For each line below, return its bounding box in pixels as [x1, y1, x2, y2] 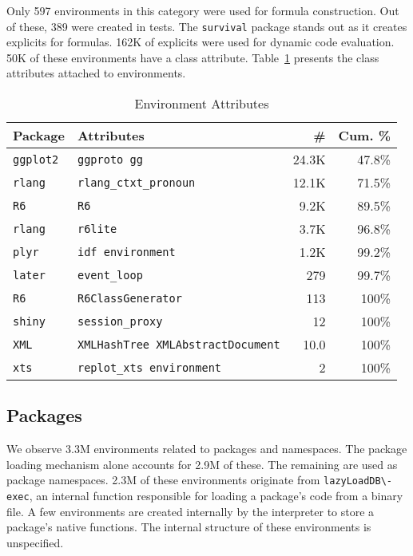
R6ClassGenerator [77, 291, 182, 305]
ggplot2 [13, 152, 59, 166]
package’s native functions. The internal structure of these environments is [6, 519, 371, 535]
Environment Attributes [134, 94, 269, 113]
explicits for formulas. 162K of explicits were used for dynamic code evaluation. [6, 34, 395, 50]
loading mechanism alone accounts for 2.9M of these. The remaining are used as [6, 455, 398, 472]
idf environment [77, 245, 176, 258]
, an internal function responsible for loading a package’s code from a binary [29, 487, 403, 504]
